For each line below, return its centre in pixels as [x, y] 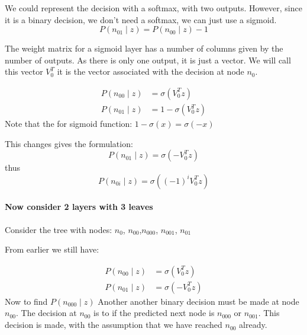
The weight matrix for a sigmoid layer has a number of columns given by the [144, 48]
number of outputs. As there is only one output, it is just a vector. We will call [148, 60]
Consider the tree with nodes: [59, 229]
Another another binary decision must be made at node [198, 301]
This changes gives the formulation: [69, 143]
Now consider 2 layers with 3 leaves [79, 207]
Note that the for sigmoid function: [69, 124]
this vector [24, 71]
